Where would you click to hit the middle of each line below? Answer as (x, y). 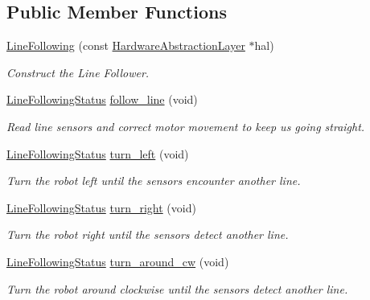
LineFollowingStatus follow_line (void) (102, 99)
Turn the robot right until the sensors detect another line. (148, 234)
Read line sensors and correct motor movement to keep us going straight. (186, 126)
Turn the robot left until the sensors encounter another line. (154, 181)
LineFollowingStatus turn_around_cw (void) (118, 261)
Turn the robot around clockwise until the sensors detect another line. (177, 288)
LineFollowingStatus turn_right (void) (101, 207)
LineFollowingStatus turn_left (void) (98, 153)
